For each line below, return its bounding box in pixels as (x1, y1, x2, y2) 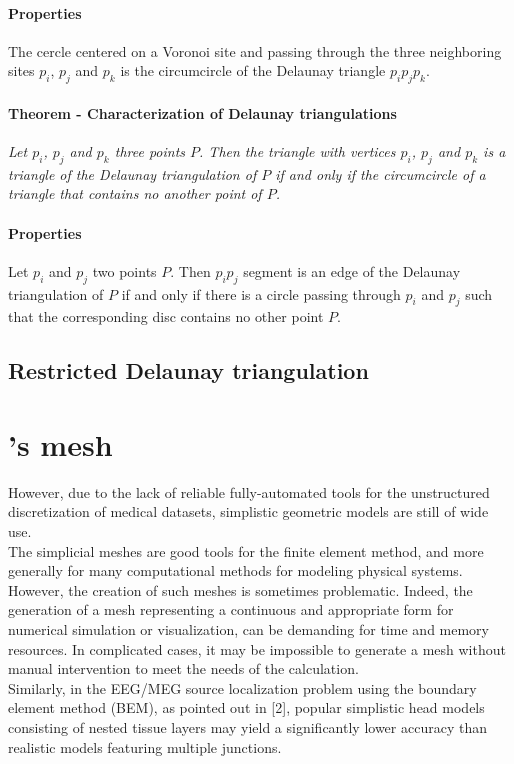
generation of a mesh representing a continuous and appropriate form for (8, 599, 454, 620)
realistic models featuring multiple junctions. (8, 736, 282, 757)
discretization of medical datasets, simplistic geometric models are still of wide (8, 501, 489, 522)
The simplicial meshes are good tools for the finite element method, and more (8, 540, 484, 561)
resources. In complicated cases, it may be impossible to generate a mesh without (8, 638, 506, 659)
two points (92, 260, 157, 281)
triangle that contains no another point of (8, 183, 262, 204)
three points (114, 140, 186, 161)
